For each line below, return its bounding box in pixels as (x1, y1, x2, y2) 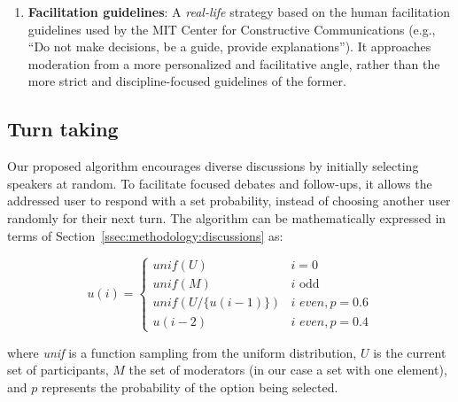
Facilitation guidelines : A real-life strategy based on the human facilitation (27, 3, 450, 20)
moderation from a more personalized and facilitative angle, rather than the (27, 54, 440, 73)
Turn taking (7, 115, 119, 143)
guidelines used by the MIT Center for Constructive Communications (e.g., (27, 19, 436, 38)
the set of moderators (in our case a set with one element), (128, 360, 447, 379)
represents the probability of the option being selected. (41, 377, 338, 396)
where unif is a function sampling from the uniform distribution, (7, 343, 357, 361)
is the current (373, 343, 446, 361)
